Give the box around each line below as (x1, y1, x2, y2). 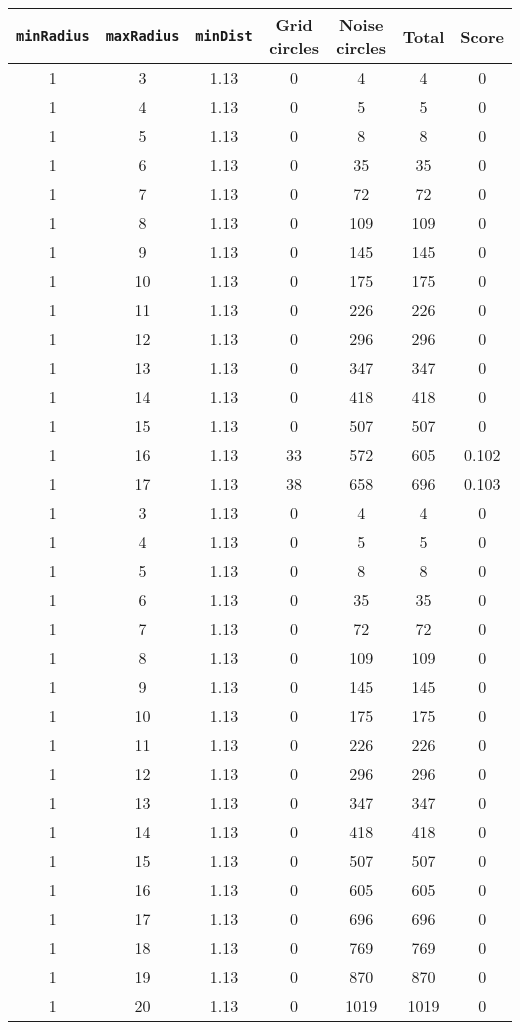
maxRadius (105, 28, 180, 44)
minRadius (16, 28, 90, 44)
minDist (195, 28, 253, 44)
